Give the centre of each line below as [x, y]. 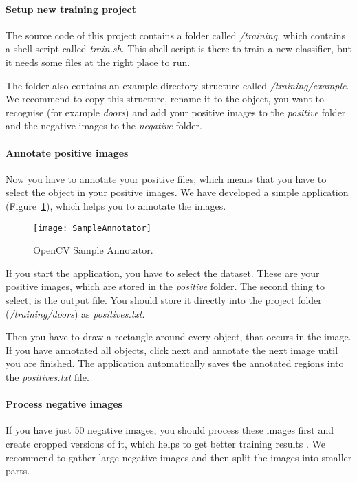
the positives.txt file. [47, 376]
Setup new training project [71, 9]
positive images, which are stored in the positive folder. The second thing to [165, 286]
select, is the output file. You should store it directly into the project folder [164, 299]
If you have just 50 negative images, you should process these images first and [170, 430]
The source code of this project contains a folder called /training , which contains [175, 35]
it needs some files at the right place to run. [98, 62]
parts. [18, 471]
